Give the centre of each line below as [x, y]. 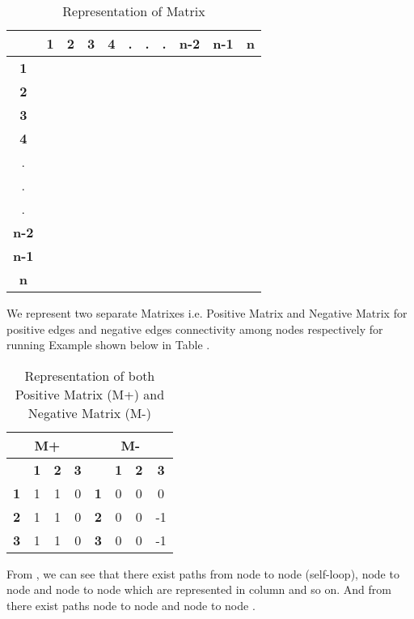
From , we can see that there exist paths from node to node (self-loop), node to [203, 573]
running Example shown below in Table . [108, 345]
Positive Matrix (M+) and [90, 394]
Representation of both [90, 375]
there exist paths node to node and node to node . [131, 605]
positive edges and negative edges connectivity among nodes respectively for [195, 329]
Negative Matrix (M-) [89, 412]
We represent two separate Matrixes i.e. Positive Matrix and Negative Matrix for [207, 313]
